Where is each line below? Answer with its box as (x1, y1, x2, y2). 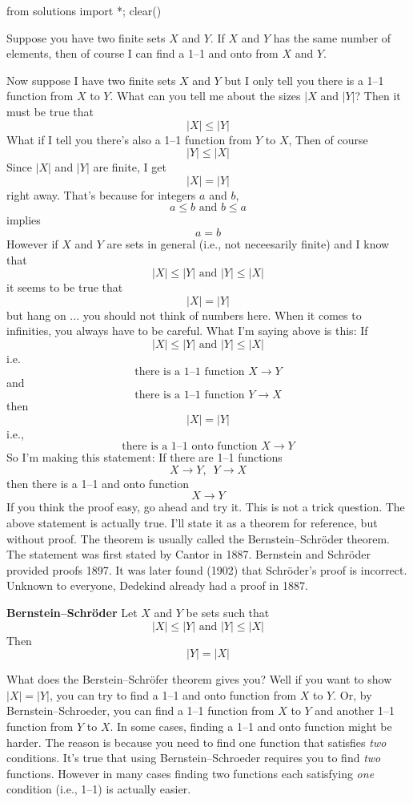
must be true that (6, 103, 94, 119)
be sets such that (186, 604, 270, 621)
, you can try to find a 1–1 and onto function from (49, 686, 297, 703)
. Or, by (333, 686, 372, 703)
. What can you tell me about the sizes (110, 87, 301, 104)
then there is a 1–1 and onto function (6, 474, 190, 491)
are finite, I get (93, 159, 166, 176)
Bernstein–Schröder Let (6, 604, 138, 621)
